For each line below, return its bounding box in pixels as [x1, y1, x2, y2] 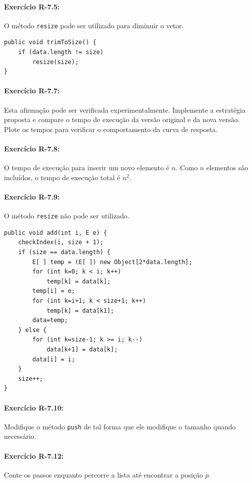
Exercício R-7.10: [4, 402, 64, 413]
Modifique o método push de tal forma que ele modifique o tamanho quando [4, 421, 236, 431]
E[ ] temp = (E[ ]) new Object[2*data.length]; [32, 258, 192, 266]
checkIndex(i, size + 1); [18, 239, 104, 246]
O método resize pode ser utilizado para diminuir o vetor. [4, 20, 184, 30]
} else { [18, 326, 47, 334]
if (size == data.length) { [18, 249, 111, 256]
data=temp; [32, 317, 68, 324]
